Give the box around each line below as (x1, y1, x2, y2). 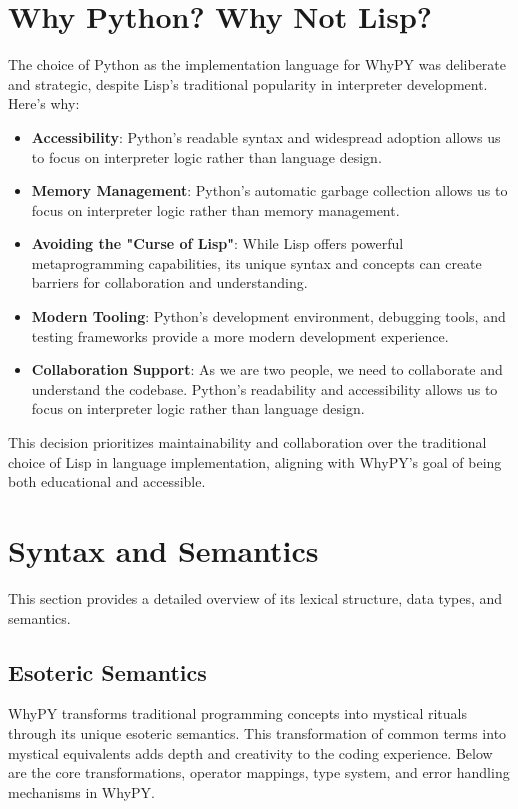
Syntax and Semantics (8, 530, 319, 570)
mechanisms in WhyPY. (8, 781, 155, 802)
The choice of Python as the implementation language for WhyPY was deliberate (8, 54, 507, 75)
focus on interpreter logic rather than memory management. (31, 199, 400, 220)
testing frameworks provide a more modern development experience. (31, 325, 449, 346)
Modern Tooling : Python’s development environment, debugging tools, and (31, 306, 506, 327)
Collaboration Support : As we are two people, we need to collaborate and (31, 359, 503, 380)
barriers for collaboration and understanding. (31, 272, 308, 293)
